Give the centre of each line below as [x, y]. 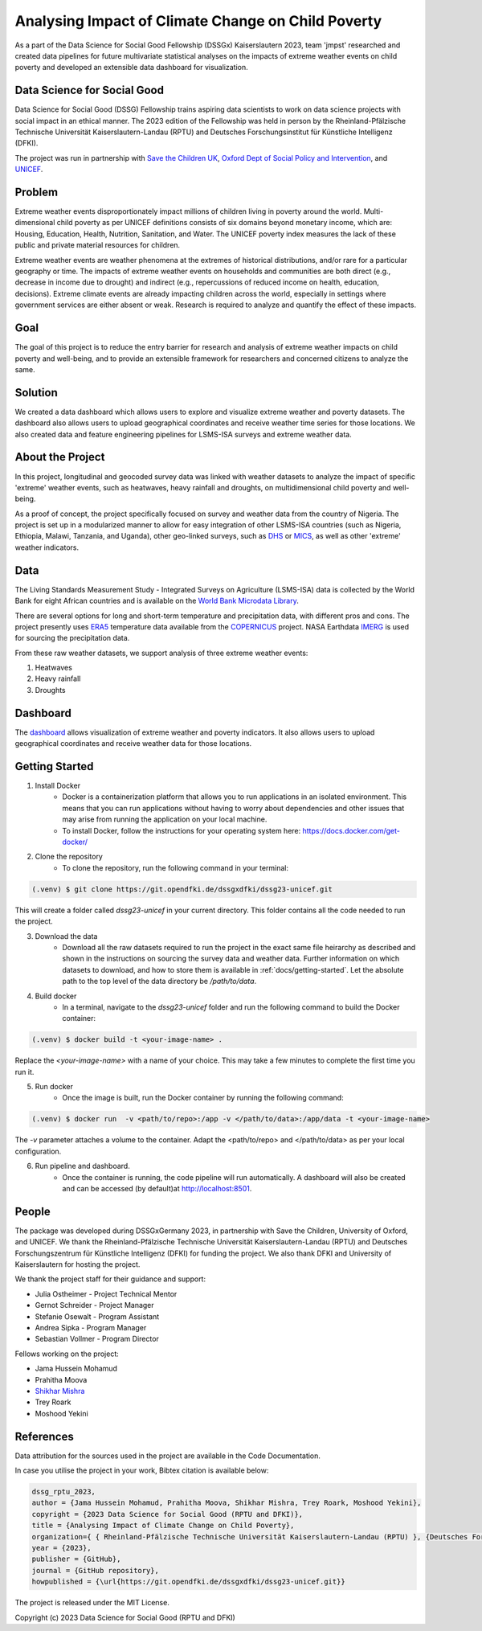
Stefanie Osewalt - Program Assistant [97, 1316]
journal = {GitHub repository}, [96, 1570]
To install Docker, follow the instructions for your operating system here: [182, 830]
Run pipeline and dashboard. [82, 1166]
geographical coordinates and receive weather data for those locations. [133, 744]
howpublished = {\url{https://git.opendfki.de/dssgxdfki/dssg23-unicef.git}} [188, 1582]
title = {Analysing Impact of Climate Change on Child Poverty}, [163, 1526]
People [33, 1211]
